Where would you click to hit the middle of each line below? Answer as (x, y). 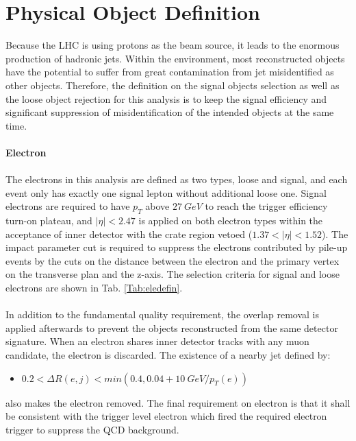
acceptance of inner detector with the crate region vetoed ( (129, 234)
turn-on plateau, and (49, 220)
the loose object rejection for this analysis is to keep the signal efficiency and (166, 98)
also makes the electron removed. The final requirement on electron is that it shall (178, 402)
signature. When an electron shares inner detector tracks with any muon (157, 341)
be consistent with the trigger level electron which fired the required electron (166, 416)
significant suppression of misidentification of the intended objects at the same (170, 112)
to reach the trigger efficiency (266, 206)
